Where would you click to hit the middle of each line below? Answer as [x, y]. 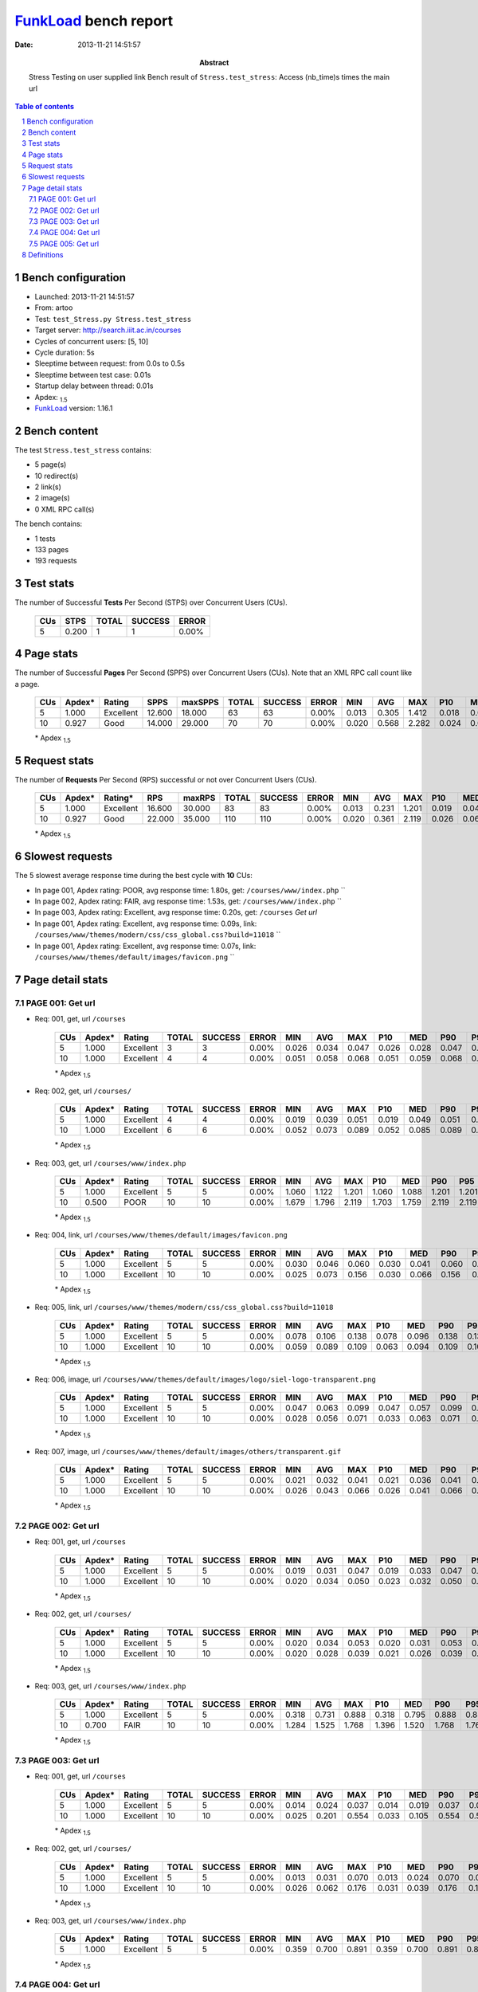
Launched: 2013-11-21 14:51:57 [85, 297]
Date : [24, 45]
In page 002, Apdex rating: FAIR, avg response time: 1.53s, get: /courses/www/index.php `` [188, 901]
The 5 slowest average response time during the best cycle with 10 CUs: [133, 876]
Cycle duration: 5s [65, 353]
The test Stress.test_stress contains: [83, 449]
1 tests [45, 539]
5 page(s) [51, 465]
